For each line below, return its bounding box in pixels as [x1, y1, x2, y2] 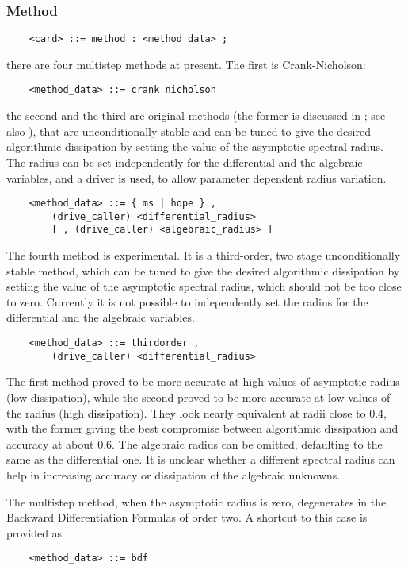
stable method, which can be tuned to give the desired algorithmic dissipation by [6, 262, 400, 279]
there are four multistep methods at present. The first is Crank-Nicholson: [6, 56, 366, 72]
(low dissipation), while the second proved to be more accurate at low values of [6, 388, 391, 405]
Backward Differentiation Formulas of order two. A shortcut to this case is [6, 509, 368, 526]
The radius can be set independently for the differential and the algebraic [6, 153, 363, 170]
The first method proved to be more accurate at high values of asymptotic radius [6, 373, 400, 390]
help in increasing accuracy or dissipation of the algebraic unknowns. [6, 466, 341, 483]
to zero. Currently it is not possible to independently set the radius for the [6, 293, 368, 310]
